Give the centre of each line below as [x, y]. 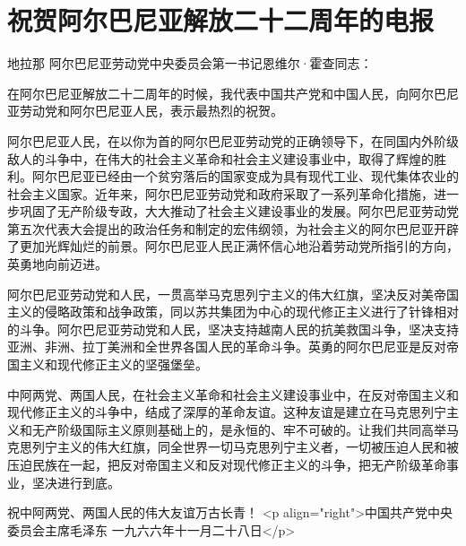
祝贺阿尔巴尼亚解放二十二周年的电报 [221, 20]
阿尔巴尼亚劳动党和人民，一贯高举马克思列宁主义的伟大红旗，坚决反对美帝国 [233, 294]
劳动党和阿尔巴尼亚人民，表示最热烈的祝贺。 [151, 111]
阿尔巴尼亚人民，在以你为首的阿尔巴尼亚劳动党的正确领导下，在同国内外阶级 [233, 140]
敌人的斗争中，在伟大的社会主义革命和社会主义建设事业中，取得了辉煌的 [220, 158]
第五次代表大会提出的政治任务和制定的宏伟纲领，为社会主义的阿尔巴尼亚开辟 [233, 228]
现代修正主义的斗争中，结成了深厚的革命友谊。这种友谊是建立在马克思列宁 [227, 412]
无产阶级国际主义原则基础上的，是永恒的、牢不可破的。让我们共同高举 [239, 429]
